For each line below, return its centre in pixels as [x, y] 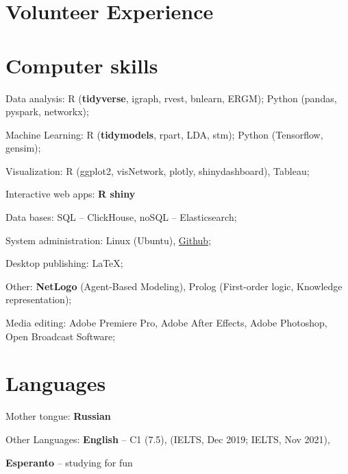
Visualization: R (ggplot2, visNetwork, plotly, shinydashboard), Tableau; [158, 170]
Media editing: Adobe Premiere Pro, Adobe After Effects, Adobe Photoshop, [166, 323]
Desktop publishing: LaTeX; [64, 263]
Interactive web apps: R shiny [71, 194]
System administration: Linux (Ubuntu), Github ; [109, 240]
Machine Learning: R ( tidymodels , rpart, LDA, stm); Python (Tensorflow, [164, 134]
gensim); [23, 148]
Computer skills [82, 65]
